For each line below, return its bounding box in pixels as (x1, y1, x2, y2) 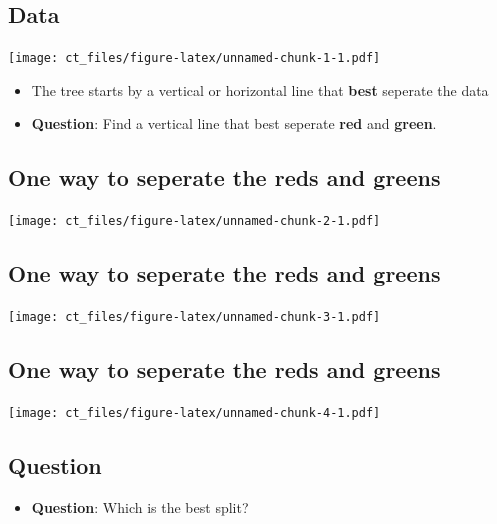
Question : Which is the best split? (31, 496, 249, 517)
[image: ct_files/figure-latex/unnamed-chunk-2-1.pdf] (8, 214, 381, 229)
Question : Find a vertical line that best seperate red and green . (31, 113, 437, 134)
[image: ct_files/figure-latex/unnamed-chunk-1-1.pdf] (8, 51, 381, 66)
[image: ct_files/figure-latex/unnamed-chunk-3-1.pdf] (8, 310, 381, 325)
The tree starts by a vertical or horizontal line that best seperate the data (31, 79, 489, 100)
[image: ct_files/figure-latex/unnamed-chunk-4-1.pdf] (8, 405, 381, 420)
